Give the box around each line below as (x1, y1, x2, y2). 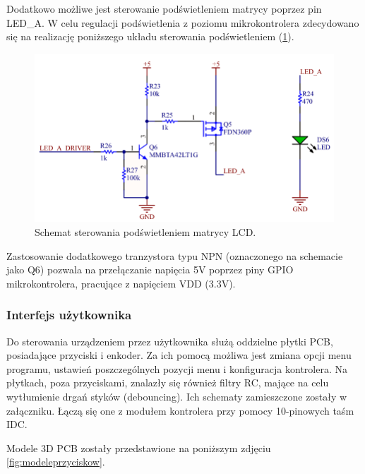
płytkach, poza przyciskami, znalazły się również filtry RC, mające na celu (6, 375, 329, 390)
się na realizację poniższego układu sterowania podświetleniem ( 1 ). (6, 29, 294, 44)
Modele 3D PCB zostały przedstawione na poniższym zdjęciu (6, 440, 271, 455)
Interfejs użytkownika (6, 306, 132, 324)
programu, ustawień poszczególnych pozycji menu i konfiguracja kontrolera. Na (6, 361, 347, 376)
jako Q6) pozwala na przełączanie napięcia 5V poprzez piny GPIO (6, 262, 294, 277)
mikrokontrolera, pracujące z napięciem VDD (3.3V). (6, 275, 236, 290)
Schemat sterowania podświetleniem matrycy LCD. (35, 225, 256, 239)
